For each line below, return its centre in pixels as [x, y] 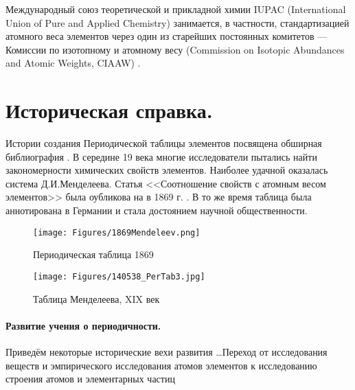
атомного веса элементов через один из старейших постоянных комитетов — [167, 36]
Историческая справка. [109, 110]
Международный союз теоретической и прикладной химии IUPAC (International [176, 9]
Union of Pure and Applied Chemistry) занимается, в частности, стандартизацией [177, 22]
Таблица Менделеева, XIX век [96, 298]
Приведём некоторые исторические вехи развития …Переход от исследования [167, 351]
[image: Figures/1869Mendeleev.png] [117, 232]
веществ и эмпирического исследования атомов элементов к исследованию [161, 365]
